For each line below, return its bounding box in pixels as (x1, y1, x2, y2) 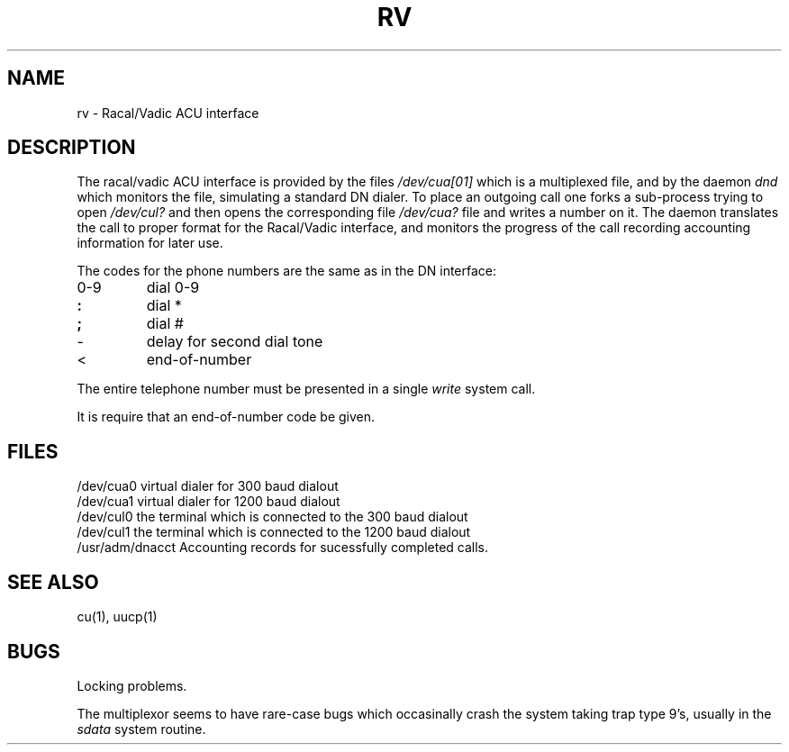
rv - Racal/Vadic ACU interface (77, 104, 259, 121)
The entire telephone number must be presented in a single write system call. (77, 381, 536, 397)
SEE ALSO (7, 570, 99, 593)
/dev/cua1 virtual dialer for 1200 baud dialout (77, 494, 340, 510)
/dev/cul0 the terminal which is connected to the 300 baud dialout (77, 509, 468, 525)
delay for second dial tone (146, 332, 323, 351)
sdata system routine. (77, 720, 206, 737)
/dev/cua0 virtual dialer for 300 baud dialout (77, 478, 339, 494)
